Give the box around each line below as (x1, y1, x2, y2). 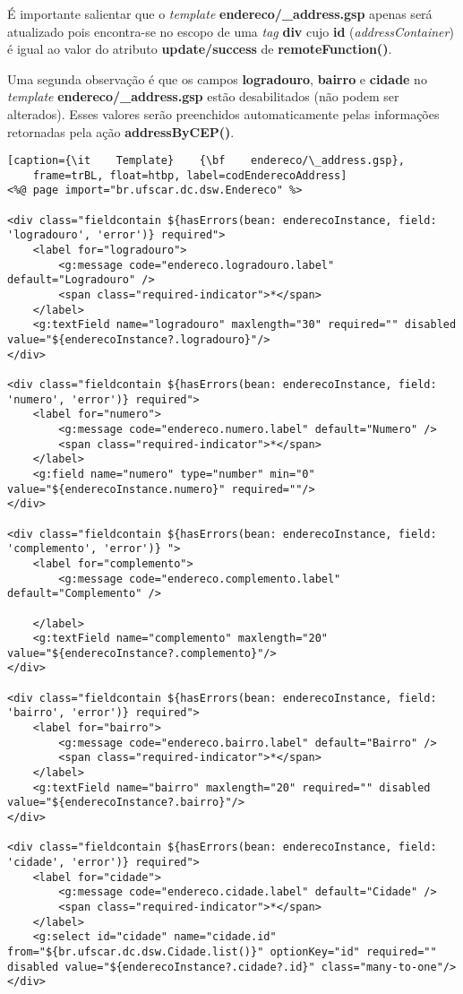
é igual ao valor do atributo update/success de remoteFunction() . (7, 39, 392, 58)
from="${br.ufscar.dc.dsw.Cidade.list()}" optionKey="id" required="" (7, 945, 437, 958)
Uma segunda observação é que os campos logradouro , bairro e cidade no (7, 69, 427, 88)
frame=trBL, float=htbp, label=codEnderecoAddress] (32, 169, 347, 182)
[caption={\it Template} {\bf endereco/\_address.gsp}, (7, 154, 405, 168)
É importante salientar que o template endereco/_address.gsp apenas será (7, 4, 433, 22)
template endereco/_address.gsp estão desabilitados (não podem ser (7, 87, 399, 106)
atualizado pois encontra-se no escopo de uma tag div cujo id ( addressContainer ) (7, 22, 454, 40)
